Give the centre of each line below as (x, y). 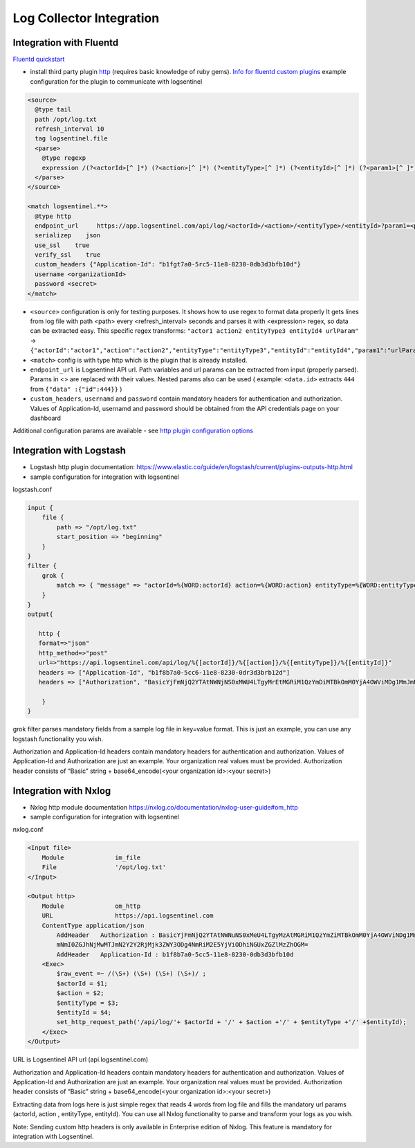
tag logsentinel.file (72, 139)
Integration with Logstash (69, 451)
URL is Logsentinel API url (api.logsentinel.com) (81, 1059)
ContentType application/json (93, 925)
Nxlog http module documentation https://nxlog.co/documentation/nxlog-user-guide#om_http (164, 807)
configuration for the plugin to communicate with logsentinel (116, 81)
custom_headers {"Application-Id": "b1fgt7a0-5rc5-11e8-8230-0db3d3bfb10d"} (168, 264)
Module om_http (91, 906)
